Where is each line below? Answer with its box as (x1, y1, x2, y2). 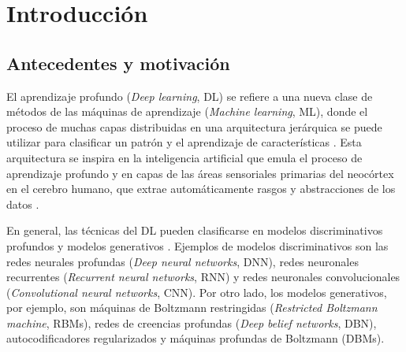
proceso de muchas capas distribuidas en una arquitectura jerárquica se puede (6, 118, 382, 135)
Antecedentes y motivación (6, 50, 230, 75)
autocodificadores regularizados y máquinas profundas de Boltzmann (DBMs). (6, 330, 385, 346)
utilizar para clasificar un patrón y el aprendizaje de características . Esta (6, 134, 362, 150)
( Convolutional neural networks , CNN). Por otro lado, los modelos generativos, (6, 283, 387, 300)
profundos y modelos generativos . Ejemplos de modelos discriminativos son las (6, 237, 389, 254)
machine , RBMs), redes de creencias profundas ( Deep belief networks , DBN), (6, 314, 377, 331)
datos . (6, 195, 39, 212)
